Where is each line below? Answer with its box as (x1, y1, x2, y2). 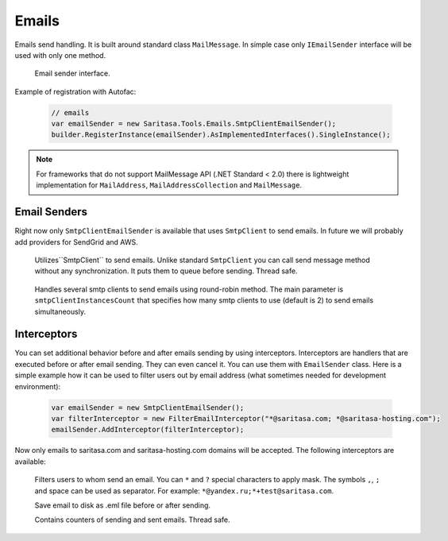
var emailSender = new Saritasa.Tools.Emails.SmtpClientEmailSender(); (51, 119, 337, 129)
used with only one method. (14, 50, 106, 60)
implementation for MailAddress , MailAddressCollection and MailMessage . (36, 180, 303, 190)
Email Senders (14, 205, 87, 218)
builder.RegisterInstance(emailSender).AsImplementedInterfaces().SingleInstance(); (51, 130, 391, 139)
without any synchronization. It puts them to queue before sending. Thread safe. (34, 266, 298, 276)
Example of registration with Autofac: (14, 87, 137, 96)
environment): (14, 381, 61, 391)
